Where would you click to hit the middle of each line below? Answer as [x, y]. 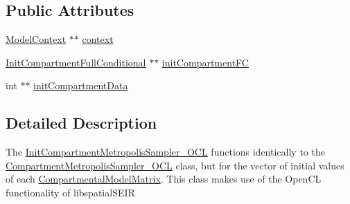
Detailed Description [81, 123]
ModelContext [36, 39]
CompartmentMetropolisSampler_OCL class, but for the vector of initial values [175, 165]
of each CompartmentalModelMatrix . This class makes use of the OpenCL [164, 179]
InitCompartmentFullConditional [76, 62]
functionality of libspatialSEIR [70, 192]
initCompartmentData [81, 85]
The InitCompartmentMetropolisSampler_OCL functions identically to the [165, 152]
